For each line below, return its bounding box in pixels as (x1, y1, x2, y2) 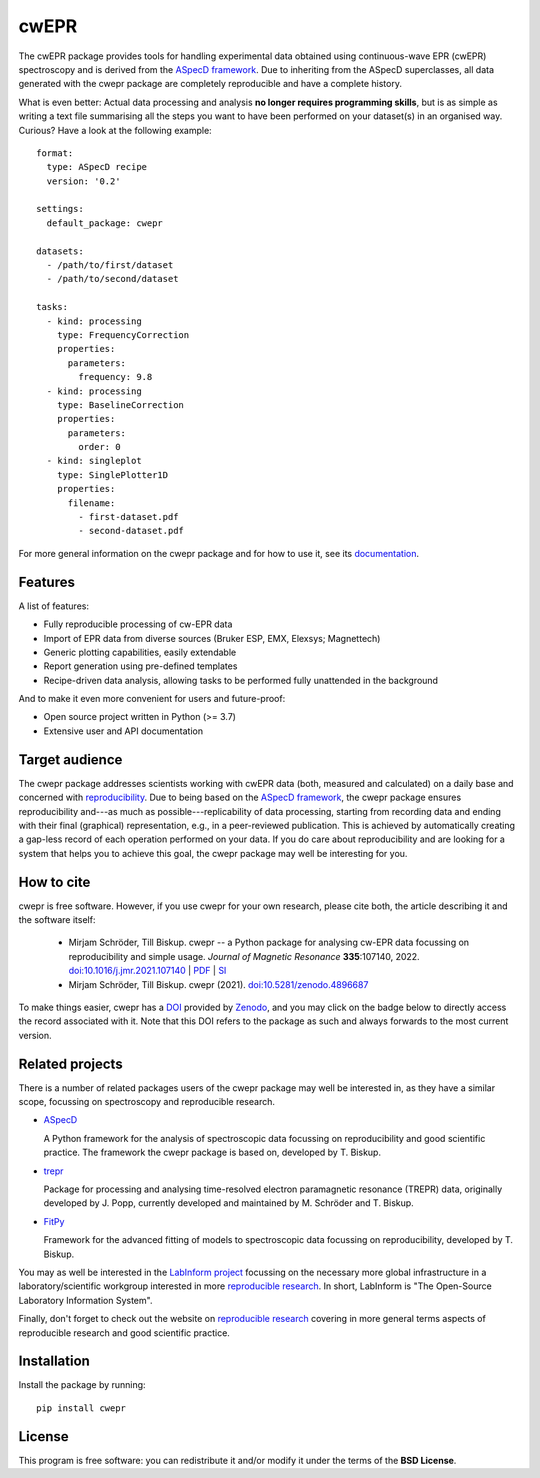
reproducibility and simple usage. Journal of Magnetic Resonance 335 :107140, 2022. (68, 950, 420, 962)
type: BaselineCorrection (56, 399, 185, 410)
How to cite (18, 873, 91, 890)
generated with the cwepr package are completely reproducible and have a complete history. (18, 78, 402, 90)
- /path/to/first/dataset (46, 260, 174, 271)
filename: (67, 497, 116, 509)
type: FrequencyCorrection (56, 329, 190, 340)
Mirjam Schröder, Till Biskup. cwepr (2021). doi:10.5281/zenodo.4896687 (68, 978, 369, 990)
